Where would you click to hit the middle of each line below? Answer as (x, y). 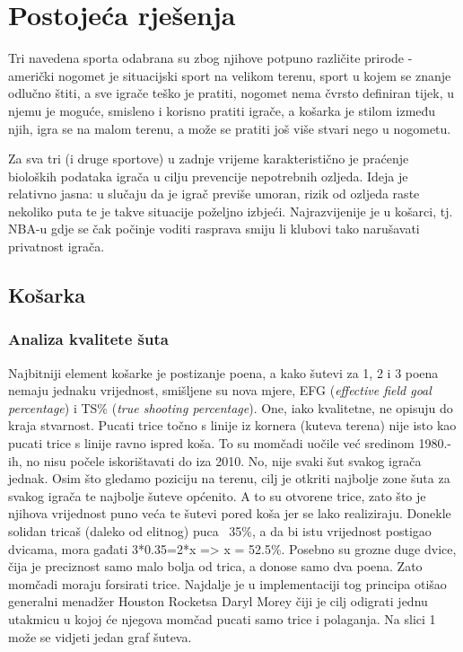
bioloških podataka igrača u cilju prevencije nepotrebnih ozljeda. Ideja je (208, 176)
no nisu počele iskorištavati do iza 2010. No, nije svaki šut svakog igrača (224, 460)
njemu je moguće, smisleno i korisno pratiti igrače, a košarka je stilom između (222, 110)
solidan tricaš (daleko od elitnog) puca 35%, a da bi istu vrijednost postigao (220, 531)
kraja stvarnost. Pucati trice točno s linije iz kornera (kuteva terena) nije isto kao (232, 425)
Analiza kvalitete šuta (88, 339)
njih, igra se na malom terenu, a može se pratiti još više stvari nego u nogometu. (230, 128)
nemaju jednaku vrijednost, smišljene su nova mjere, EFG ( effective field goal (220, 390)
